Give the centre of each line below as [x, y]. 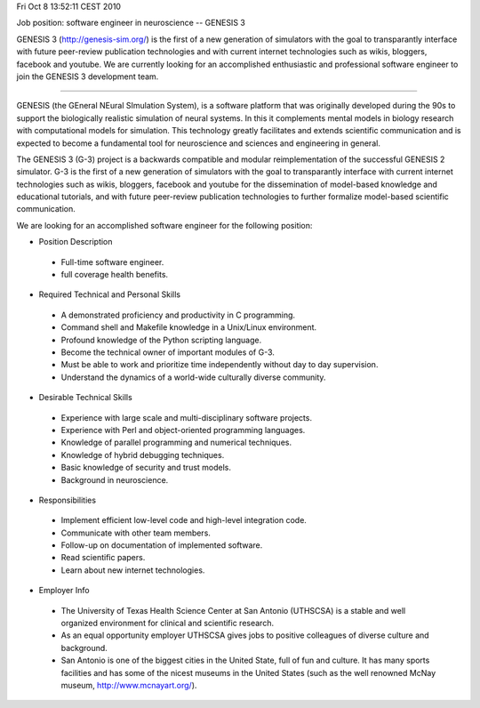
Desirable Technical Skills [85, 398]
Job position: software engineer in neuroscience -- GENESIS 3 [131, 23]
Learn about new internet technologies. [133, 570]
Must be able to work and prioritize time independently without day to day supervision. [220, 365]
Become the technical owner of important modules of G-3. [168, 352]
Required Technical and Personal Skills [110, 294]
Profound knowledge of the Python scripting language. [161, 340]
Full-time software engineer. [112, 261]
